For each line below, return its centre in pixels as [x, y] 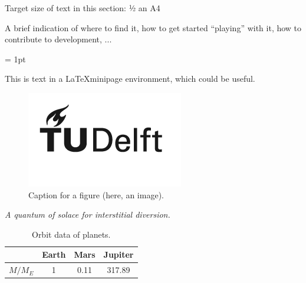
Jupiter [119, 254]
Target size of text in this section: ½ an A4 [83, 8]
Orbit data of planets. [71, 234]
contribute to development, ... [58, 39]
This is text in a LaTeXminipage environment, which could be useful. [130, 79]
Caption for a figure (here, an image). [96, 194]
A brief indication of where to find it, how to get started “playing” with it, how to [153, 27]
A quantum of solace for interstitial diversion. [88, 214]
